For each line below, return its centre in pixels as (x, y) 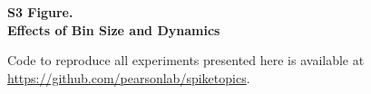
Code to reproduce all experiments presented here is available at (186, 60)
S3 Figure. (40, 12)
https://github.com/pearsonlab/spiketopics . (129, 77)
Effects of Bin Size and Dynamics (114, 29)
